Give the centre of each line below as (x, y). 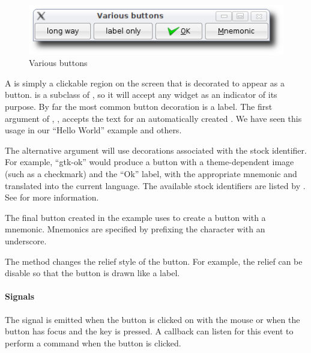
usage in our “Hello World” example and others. (93, 130)
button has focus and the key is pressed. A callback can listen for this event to (149, 331)
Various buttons (58, 63)
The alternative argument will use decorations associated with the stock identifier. (156, 150)
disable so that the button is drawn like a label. (92, 273)
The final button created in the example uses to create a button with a (135, 217)
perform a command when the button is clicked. (93, 342)
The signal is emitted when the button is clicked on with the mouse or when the (152, 319)
